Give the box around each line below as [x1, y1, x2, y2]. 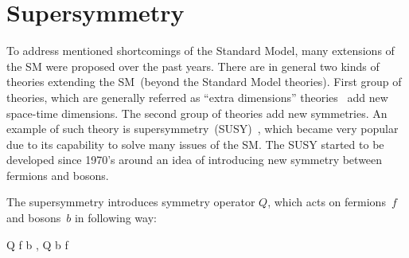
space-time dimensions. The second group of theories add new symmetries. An [6, 104, 388, 121]
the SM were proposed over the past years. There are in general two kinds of [6, 57, 380, 74]
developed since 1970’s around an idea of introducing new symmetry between [6, 151, 383, 168]
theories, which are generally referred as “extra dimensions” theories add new [6, 88, 388, 105]
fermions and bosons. [6, 166, 109, 183]
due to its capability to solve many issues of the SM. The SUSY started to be [6, 135, 384, 152]
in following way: [74, 209, 157, 226]
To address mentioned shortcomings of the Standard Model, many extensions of [6, 42, 395, 59]
